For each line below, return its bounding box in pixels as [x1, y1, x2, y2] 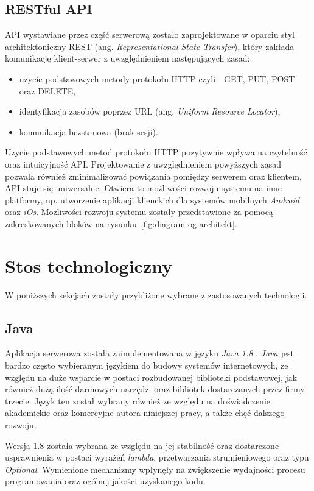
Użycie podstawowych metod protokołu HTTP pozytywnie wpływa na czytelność [5, 146, 307, 158]
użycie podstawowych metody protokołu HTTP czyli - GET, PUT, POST [19, 72, 295, 85]
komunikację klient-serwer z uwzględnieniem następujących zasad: [5, 52, 250, 65]
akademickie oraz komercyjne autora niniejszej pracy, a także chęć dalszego [5, 406, 285, 419]
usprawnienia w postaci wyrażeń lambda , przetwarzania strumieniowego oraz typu [5, 451, 309, 464]
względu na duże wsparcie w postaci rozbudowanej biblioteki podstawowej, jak [5, 370, 298, 383]
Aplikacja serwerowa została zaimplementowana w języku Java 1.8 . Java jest [5, 347, 294, 359]
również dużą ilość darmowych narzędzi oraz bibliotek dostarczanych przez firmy [5, 383, 305, 395]
